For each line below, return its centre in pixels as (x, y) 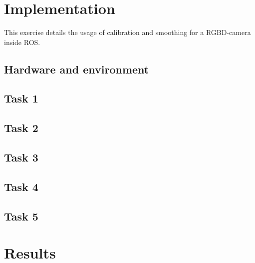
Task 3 (21, 157)
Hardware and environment (77, 69)
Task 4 (21, 186)
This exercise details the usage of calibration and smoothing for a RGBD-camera (127, 32)
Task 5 (21, 216)
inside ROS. (22, 42)
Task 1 (21, 98)
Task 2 (21, 128)
